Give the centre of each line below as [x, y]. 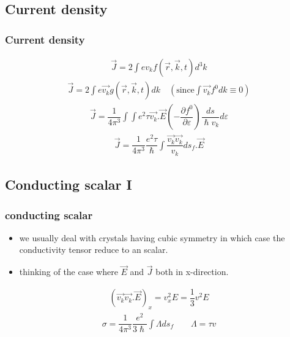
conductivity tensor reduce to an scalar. [94, 250]
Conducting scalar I [69, 184]
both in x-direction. [192, 272]
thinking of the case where [69, 272]
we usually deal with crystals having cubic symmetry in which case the [152, 237]
